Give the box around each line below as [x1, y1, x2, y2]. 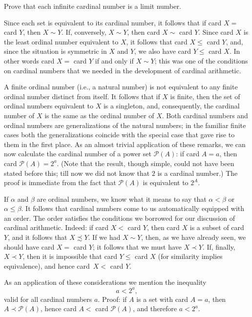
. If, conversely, [62, 27, 106, 37]
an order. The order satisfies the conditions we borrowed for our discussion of [4, 212, 235, 223]
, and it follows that [8, 232, 67, 242]
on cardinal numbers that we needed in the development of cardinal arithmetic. [4, 65, 241, 75]
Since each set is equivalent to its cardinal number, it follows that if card [4, 17, 222, 27]
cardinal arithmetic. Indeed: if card [4, 222, 109, 232]
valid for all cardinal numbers [4, 294, 92, 304]
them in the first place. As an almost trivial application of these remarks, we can [4, 139, 246, 149]
